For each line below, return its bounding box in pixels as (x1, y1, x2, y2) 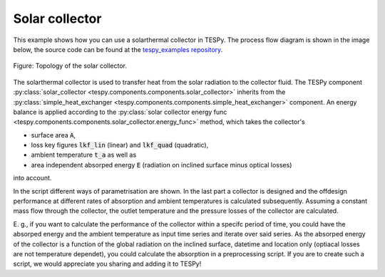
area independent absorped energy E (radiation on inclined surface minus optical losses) (31, 160, 292, 169)
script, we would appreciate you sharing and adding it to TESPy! (13, 260, 202, 268)
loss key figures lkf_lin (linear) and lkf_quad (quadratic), (31, 141, 209, 150)
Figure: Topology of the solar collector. (13, 61, 128, 70)
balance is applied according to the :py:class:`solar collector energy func (13, 108, 227, 116)
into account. (13, 174, 52, 182)
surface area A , (31, 130, 76, 139)
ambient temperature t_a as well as (31, 150, 137, 160)
